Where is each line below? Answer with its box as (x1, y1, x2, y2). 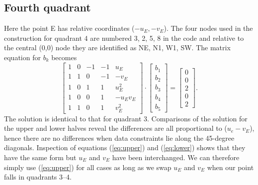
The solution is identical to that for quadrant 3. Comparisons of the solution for (4, 113, 248, 123)
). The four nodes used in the (164, 23, 253, 33)
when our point (207, 162, 254, 172)
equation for (4, 52, 41, 62)
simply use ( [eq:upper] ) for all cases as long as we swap (4, 162, 172, 172)
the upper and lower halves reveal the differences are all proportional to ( (4, 123, 227, 133)
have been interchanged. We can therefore (112, 152, 240, 162)
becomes (51, 52, 77, 62)
